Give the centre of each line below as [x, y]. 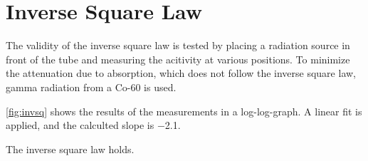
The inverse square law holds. [70, 149]
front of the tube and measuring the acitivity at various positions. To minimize [178, 59]
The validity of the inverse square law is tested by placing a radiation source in [178, 45]
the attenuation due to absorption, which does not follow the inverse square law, [181, 73]
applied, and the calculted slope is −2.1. [93, 125]
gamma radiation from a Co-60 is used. [91, 87]
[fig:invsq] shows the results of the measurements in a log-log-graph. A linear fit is [184, 111]
